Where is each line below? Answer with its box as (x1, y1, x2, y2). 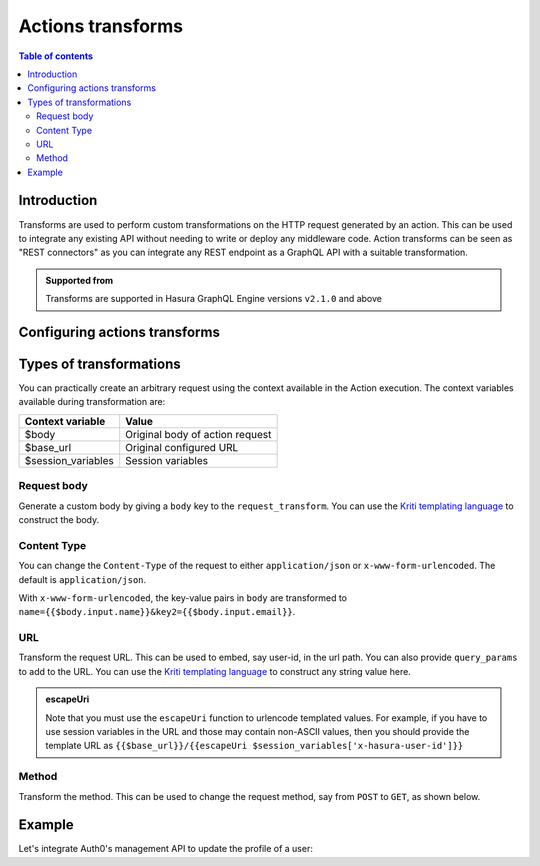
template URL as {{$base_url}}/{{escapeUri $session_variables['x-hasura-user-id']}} (45, 740, 464, 752)
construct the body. (18, 513, 100, 525)
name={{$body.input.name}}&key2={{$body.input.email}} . (18, 606, 296, 618)
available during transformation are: (18, 396, 166, 408)
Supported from (45, 274, 114, 286)
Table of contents (18, 50, 94, 62)
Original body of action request (125, 427, 272, 441)
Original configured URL (125, 440, 239, 454)
